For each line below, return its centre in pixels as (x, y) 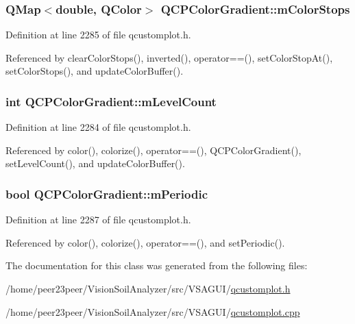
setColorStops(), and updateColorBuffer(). (95, 71)
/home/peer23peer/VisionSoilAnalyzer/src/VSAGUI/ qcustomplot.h (148, 288)
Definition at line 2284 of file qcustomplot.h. (98, 127)
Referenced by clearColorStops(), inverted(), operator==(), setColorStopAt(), (169, 57)
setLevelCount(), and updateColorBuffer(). (95, 163)
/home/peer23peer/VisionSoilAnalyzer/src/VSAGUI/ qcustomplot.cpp (153, 311)
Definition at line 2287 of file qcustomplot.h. (98, 220)
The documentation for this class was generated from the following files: (157, 265)
